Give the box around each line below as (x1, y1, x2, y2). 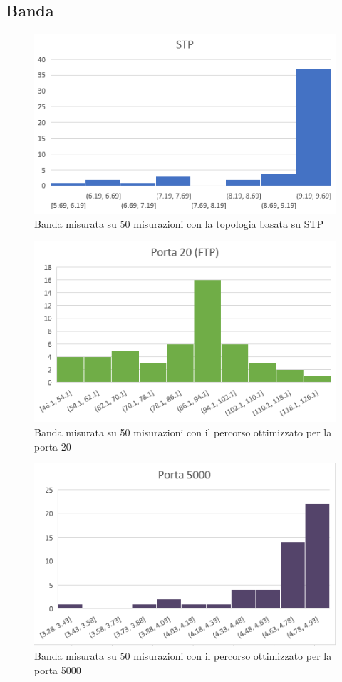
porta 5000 (34, 662, 81, 677)
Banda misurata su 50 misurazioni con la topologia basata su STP (34, 216, 324, 231)
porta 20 (34, 438, 71, 453)
